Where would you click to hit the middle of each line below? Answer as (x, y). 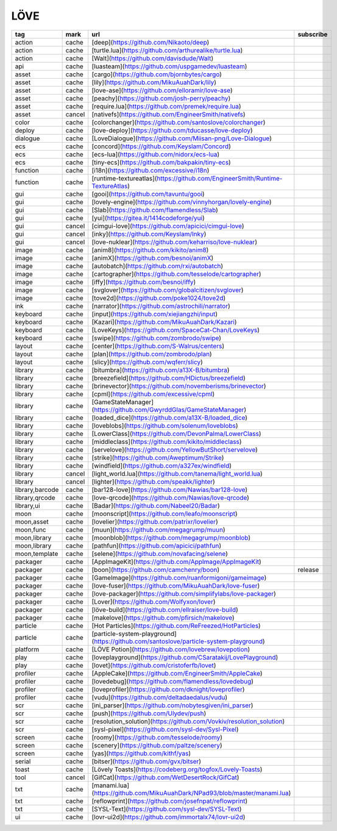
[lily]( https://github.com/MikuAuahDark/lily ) (154, 82)
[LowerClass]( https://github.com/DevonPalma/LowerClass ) (176, 433)
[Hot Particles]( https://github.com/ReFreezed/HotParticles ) (176, 626)
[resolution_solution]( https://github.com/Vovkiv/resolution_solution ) (188, 721)
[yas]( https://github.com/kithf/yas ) (141, 753)
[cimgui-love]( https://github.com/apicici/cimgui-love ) (168, 226)
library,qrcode (35, 498)
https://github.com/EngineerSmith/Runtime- (219, 178)
